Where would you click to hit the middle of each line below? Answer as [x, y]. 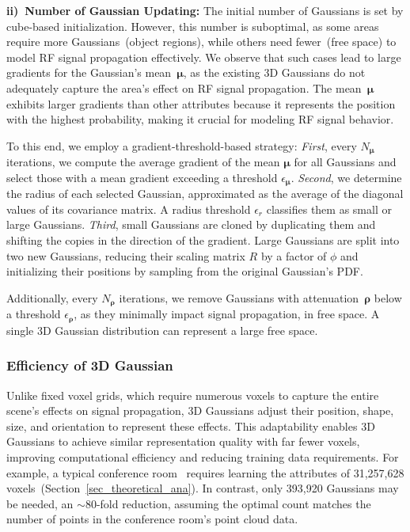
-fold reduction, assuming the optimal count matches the [233, 503]
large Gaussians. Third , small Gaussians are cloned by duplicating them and [191, 224]
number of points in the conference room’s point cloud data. [152, 519]
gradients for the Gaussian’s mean [89, 72]
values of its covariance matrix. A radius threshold [129, 209]
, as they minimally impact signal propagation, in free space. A [227, 314]
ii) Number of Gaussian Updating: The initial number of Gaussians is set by [205, 10]
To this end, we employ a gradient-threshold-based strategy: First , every [182, 145]
